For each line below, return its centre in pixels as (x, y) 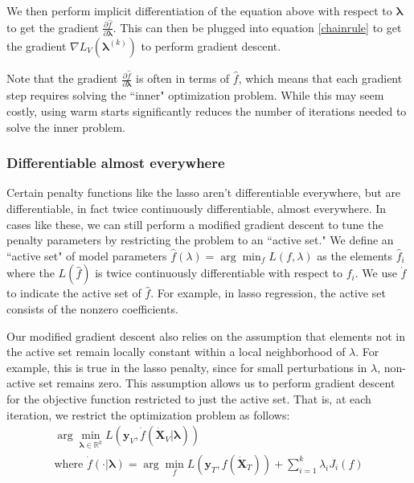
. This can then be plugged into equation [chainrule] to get (257, 27)
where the (31, 273)
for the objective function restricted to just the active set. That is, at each (189, 398)
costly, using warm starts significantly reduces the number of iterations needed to (207, 111)
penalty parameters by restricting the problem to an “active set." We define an (200, 240)
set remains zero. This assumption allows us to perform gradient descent (217, 383)
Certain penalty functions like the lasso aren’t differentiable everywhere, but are (204, 192)
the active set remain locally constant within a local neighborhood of (176, 352)
